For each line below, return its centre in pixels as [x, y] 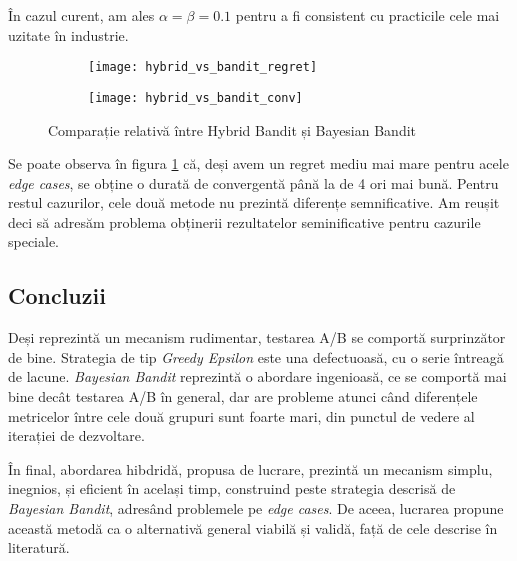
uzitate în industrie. [68, 34]
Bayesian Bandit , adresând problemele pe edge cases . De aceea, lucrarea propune [256, 508]
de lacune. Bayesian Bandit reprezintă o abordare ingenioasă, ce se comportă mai [257, 376]
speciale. [34, 241]
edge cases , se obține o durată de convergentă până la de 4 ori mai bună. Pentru [253, 182]
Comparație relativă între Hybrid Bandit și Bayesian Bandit [232, 129]
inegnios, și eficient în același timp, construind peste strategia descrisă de [232, 488]
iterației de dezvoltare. [76, 435]
